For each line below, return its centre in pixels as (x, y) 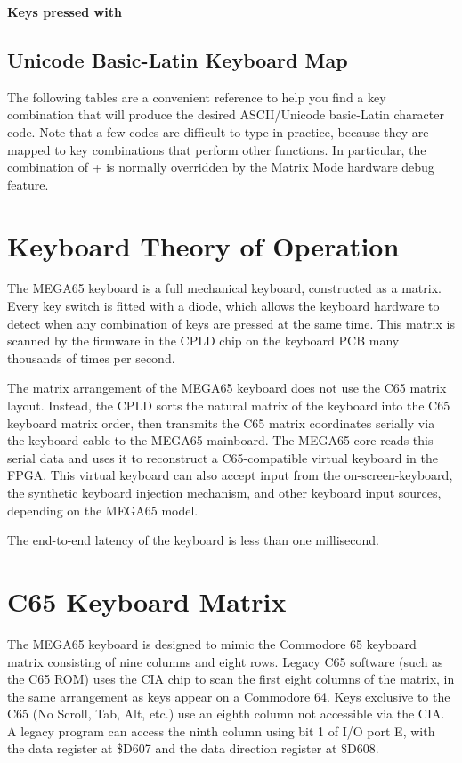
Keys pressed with (65, 12)
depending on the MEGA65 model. (103, 510)
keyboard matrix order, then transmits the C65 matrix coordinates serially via (221, 422)
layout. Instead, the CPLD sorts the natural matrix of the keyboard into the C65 (229, 406)
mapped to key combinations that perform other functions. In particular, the (217, 149)
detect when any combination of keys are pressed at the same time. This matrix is (231, 323)
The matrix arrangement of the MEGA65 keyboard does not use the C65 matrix (227, 388)
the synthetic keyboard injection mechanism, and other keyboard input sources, (224, 493)
